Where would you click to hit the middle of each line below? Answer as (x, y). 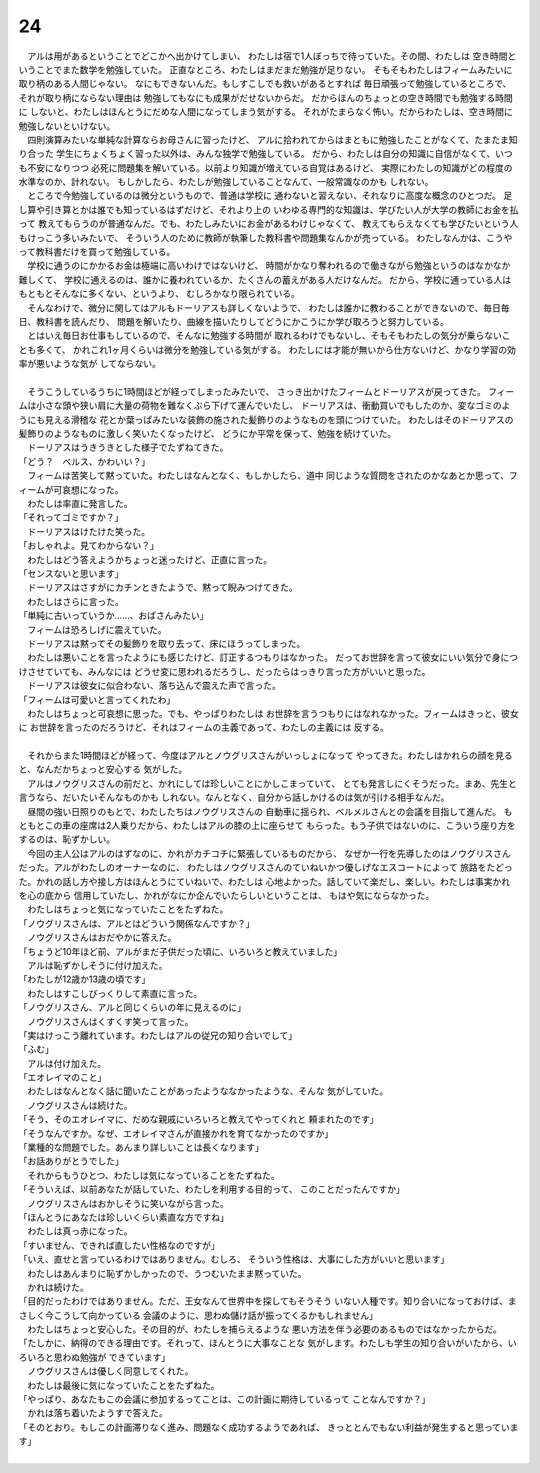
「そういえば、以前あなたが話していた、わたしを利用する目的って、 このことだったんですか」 (211, 1189)
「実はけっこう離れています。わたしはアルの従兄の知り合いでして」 (158, 1035)
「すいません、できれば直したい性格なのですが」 (119, 1245)
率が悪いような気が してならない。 (90, 364)
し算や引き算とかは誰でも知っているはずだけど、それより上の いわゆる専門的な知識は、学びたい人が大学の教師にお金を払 (268, 209)
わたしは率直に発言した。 (79, 504)
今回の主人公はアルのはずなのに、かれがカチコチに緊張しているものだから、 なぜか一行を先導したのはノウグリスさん (268, 853)
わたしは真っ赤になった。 (79, 1231)
